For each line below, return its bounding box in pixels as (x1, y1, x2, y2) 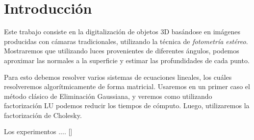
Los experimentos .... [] (4, 126, 73, 137)
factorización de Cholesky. (4, 110, 82, 120)
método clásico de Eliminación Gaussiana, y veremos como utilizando (4, 91, 212, 101)
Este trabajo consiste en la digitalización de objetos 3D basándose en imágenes (4, 26, 240, 37)
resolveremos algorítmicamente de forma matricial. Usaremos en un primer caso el (4, 81, 250, 92)
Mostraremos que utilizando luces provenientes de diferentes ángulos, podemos (4, 46, 239, 56)
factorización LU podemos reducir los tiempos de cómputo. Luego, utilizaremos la (4, 100, 250, 111)
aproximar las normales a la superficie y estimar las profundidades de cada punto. (4, 55, 250, 65)
